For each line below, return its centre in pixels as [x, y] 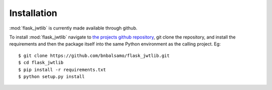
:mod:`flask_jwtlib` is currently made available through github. [73, 28]
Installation [33, 13]
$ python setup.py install [52, 76]
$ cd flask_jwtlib [41, 63]
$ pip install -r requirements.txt [62, 69]
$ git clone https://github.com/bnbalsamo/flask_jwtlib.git [94, 55]
